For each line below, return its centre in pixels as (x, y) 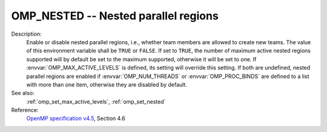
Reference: (25, 110)
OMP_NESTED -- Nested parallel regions (115, 16)
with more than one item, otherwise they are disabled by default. (107, 84)
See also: (23, 93)
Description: (26, 34)
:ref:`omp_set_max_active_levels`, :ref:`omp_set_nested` (96, 101)
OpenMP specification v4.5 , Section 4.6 (76, 119)
